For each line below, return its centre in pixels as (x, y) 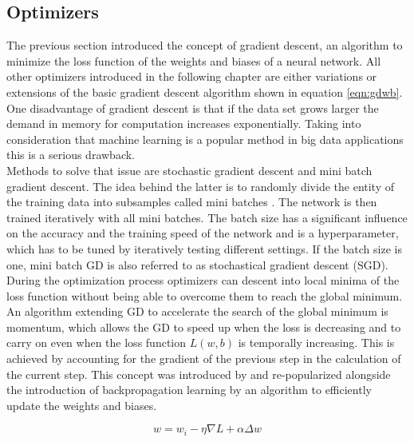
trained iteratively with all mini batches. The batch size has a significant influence (207, 217)
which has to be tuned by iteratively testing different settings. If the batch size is (204, 248)
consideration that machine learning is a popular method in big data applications (205, 139)
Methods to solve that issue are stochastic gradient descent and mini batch (189, 170)
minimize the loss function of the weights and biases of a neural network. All (194, 60)
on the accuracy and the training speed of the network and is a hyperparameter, (203, 233)
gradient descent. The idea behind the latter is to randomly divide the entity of (201, 186)
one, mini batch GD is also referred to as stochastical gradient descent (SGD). (197, 264)
